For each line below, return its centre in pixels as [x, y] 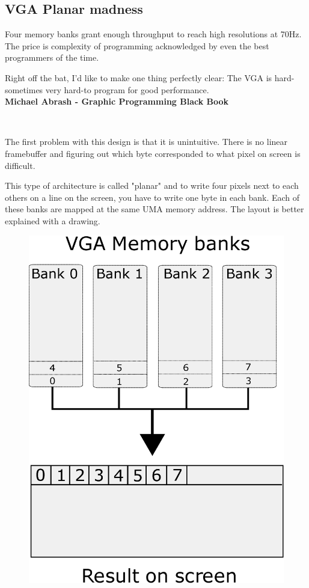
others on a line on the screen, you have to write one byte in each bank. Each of [152, 197]
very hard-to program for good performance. [127, 89]
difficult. [20, 165]
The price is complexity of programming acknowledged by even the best [137, 45]
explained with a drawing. [53, 220]
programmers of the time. [52, 57]
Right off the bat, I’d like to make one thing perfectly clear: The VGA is [139, 77]
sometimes [24, 89]
